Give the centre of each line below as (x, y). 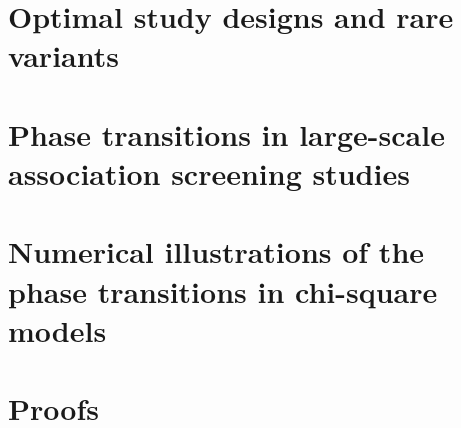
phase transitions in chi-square (223, 290)
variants (63, 55)
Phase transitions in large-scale (226, 133)
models (57, 329)
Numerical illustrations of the (216, 251)
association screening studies (209, 172)
